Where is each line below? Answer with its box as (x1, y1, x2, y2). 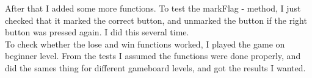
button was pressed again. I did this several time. (5, 26, 189, 38)
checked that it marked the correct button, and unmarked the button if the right (5, 13, 307, 26)
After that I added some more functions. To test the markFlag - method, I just (5, 2, 301, 14)
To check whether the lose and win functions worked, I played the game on (5, 37, 285, 50)
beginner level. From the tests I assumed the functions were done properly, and (5, 49, 301, 62)
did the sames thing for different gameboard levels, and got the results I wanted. (5, 61, 306, 74)
